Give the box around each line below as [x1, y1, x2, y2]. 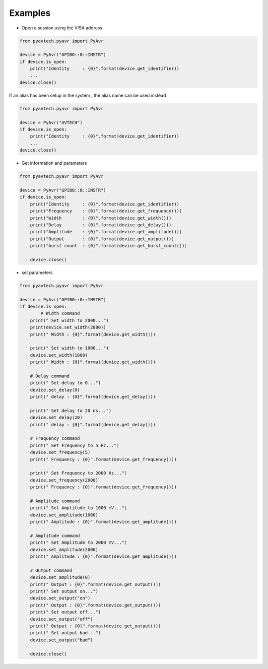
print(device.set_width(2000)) [30, 325, 106, 330]
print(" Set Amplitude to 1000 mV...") [30, 505, 128, 511]
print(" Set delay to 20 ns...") [30, 407, 112, 413]
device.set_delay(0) [30, 387, 80, 393]
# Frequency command [30, 436, 80, 441]
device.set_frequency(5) [30, 450, 91, 455]
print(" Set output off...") [30, 609, 101, 615]
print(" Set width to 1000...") [30, 345, 109, 351]
